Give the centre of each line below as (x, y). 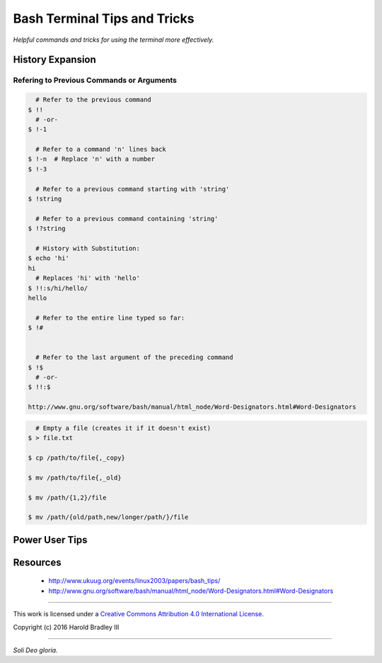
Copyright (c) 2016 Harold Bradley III (66, 627)
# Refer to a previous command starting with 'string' (133, 189)
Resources (37, 562)
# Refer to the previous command (93, 100)
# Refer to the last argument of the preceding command (134, 357)
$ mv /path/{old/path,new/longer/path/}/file (108, 517)
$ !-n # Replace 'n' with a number (92, 159)
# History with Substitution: (88, 248)
